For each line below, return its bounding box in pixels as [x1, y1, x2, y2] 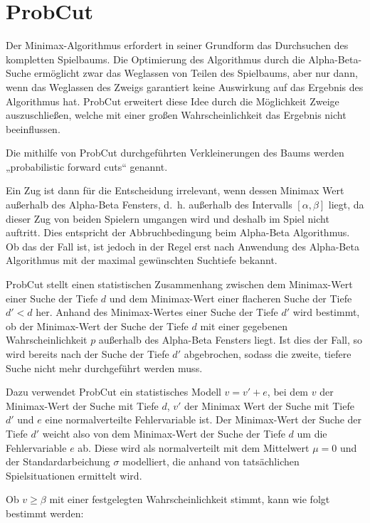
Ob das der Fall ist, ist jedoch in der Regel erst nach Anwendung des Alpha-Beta [6, 238, 359, 253]
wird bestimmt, [292, 305, 360, 319]
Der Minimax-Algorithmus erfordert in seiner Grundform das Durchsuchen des [6, 38, 349, 53]
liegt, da [328, 197, 364, 212]
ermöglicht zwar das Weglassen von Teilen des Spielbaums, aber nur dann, [34, 65, 358, 80]
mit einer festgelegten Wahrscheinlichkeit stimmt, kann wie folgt [49, 492, 330, 507]
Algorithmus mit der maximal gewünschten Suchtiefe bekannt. [6, 253, 277, 268]
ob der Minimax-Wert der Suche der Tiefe [6, 318, 189, 333]
